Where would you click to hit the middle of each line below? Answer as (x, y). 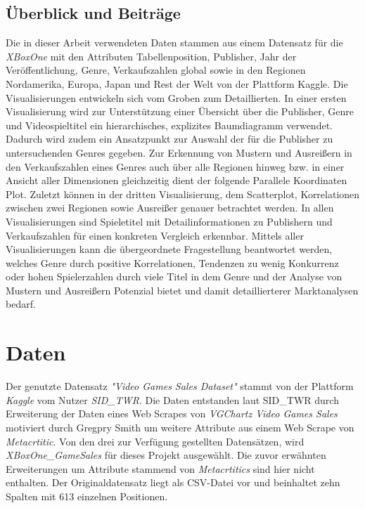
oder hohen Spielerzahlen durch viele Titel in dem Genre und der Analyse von (174, 276)
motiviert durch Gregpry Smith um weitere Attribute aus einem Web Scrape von (180, 427)
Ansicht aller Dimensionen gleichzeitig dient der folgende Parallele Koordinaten (177, 180)
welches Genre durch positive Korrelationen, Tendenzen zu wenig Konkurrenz (172, 262)
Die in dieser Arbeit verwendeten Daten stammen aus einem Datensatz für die (174, 43)
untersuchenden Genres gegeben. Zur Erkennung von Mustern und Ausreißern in (179, 152)
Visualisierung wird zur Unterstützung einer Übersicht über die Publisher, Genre (180, 111)
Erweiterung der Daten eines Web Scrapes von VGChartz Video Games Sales (172, 413)
